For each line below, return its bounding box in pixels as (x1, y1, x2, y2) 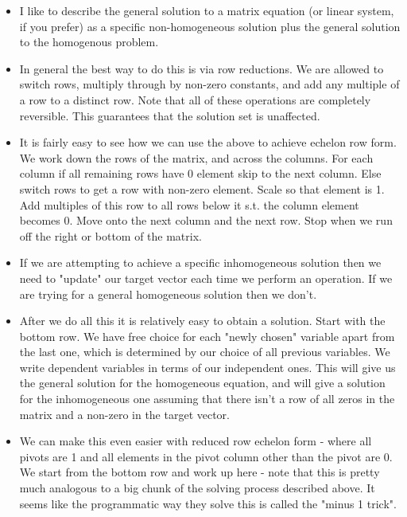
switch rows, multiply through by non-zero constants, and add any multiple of (19, 76, 400, 92)
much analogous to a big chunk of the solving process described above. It (19, 480, 375, 496)
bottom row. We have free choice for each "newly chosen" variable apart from (19, 327, 395, 344)
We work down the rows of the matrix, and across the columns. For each (19, 149, 374, 166)
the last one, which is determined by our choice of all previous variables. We (19, 343, 390, 360)
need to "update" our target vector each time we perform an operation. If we (19, 269, 393, 286)
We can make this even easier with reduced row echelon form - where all (19, 433, 372, 449)
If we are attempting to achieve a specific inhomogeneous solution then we (19, 254, 382, 271)
